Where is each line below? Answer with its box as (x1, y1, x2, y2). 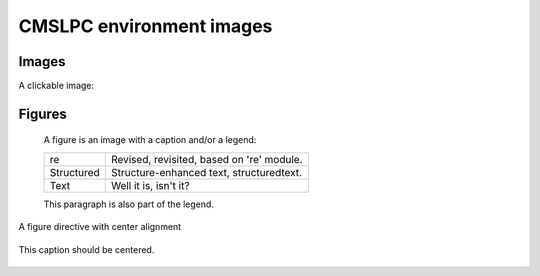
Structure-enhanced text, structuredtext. (110, 165, 303, 179)
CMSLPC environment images (18, 15, 273, 37)
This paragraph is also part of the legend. (43, 198, 215, 210)
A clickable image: (18, 80, 95, 92)
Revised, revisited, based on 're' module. (110, 152, 303, 166)
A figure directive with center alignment (18, 221, 182, 233)
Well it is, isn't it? (110, 178, 190, 192)
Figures (18, 105, 67, 122)
